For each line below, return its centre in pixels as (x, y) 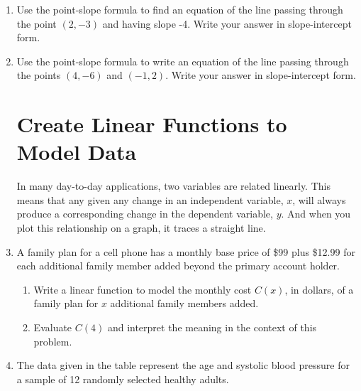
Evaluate (53, 327)
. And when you (316, 214)
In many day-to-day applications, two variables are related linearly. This (173, 186)
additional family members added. (184, 303)
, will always (319, 199)
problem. (53, 341)
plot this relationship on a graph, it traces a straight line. (141, 228)
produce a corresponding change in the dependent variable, (145, 214)
